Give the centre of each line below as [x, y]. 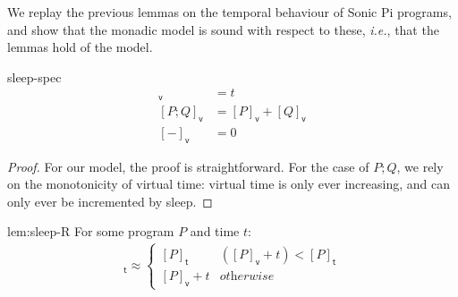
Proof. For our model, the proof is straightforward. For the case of [188, 166]
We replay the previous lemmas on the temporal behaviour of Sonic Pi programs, [229, 12]
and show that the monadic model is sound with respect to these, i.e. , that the [223, 29]
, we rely [420, 166]
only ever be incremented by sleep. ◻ [110, 201]
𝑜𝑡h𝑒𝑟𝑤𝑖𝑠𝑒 [247, 277]
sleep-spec [34, 76]
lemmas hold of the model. [80, 47]
